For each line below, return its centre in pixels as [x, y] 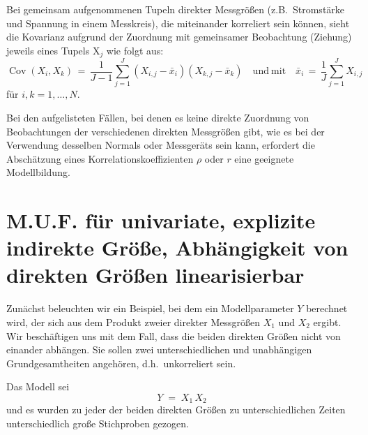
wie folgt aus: [135, 50]
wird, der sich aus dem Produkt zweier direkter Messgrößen [133, 322]
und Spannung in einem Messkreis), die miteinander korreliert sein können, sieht [178, 23]
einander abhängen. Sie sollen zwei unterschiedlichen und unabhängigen [159, 349]
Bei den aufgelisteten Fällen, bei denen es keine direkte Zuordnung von [158, 117]
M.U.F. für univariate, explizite [161, 220]
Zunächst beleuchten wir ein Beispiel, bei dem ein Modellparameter [150, 308]
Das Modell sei [38, 386]
